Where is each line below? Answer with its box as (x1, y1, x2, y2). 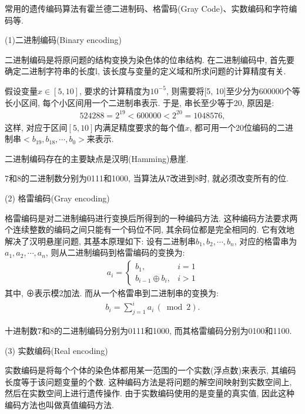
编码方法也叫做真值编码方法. (5, 398, 114, 410)
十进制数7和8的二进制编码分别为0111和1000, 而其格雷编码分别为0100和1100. (5, 324, 292, 336)
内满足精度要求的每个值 (94, 121, 185, 133)
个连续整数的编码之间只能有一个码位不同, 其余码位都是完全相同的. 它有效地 (5, 223, 295, 236)
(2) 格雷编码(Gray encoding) (5, 192, 110, 204)
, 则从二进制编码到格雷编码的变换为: (45, 246, 185, 259)
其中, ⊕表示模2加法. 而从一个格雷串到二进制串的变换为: (5, 287, 219, 299)
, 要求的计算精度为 (79, 84, 150, 97)
